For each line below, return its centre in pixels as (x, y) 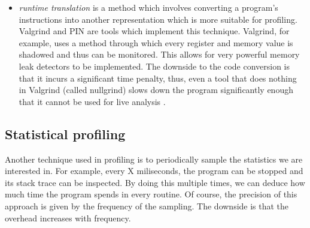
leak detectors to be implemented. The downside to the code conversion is (154, 66)
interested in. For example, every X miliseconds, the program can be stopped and (154, 171)
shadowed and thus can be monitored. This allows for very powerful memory (159, 54)
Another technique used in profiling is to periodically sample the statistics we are (154, 159)
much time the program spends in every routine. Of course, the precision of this (151, 194)
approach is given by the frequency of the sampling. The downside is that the (147, 205)
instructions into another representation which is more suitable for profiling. (158, 19)
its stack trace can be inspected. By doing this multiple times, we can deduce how (155, 182)
